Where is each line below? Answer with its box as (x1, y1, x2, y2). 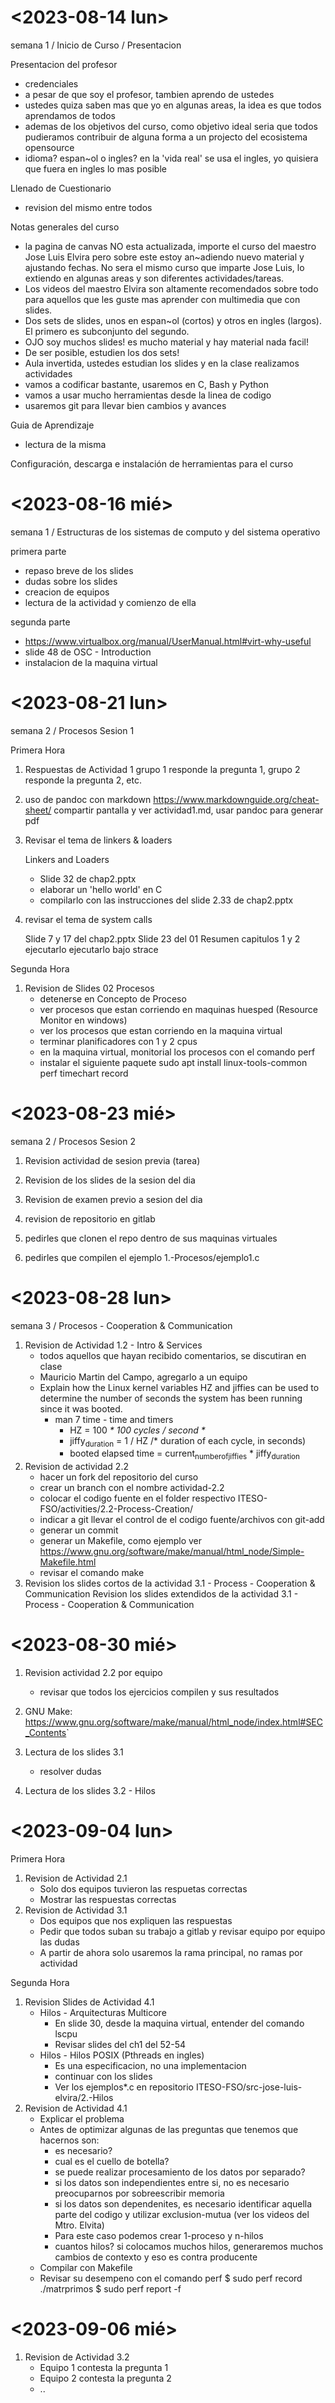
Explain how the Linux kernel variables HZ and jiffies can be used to (39, 1381, 320, 1393)
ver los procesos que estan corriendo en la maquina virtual (39, 1024, 283, 1036)
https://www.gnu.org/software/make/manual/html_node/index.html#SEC (24, 1716, 324, 1728)
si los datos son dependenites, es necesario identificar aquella (54, 2198, 313, 2210)
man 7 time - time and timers (54, 1413, 174, 1425)
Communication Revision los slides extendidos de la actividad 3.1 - (24, 1588, 299, 1600)
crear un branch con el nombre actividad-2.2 (39, 1482, 225, 1494)
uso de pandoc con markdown (24, 793, 152, 805)
